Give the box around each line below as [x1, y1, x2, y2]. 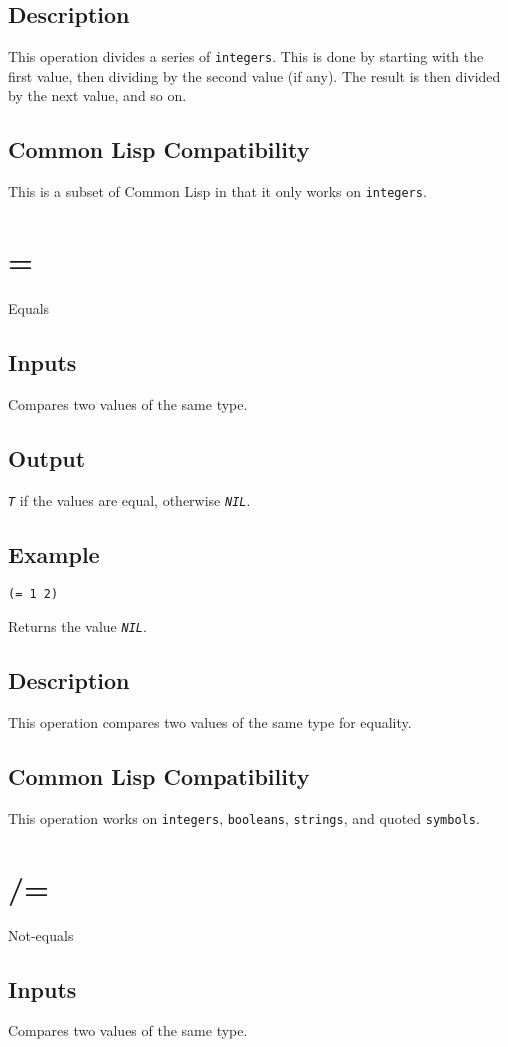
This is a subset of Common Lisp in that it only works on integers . [8, 181, 427, 202]
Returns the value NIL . [8, 616, 147, 637]
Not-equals [8, 924, 74, 945]
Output [8, 442, 86, 473]
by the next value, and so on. [8, 85, 187, 106]
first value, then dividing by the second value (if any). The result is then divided [8, 65, 501, 86]
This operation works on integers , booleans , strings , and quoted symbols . [8, 807, 480, 828]
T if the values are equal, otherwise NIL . [8, 489, 251, 510]
